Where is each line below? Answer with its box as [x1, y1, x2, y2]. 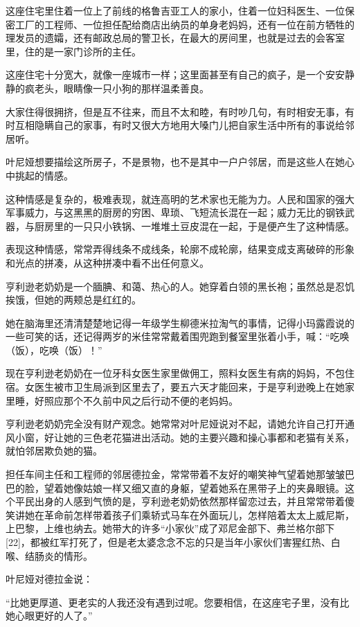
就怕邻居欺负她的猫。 [6, 443, 102, 458]
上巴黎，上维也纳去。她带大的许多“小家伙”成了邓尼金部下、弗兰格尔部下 [6, 521, 335, 536]
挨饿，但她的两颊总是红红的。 [6, 292, 141, 307]
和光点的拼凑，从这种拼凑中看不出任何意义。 [6, 255, 209, 270]
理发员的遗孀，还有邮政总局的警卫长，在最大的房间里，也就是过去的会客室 [6, 30, 345, 45]
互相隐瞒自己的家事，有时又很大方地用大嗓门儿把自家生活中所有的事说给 [15, 118, 345, 132]
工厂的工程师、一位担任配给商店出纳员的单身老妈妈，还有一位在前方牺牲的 [15, 17, 354, 31]
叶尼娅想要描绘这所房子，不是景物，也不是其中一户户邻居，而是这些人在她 [6, 154, 345, 169]
